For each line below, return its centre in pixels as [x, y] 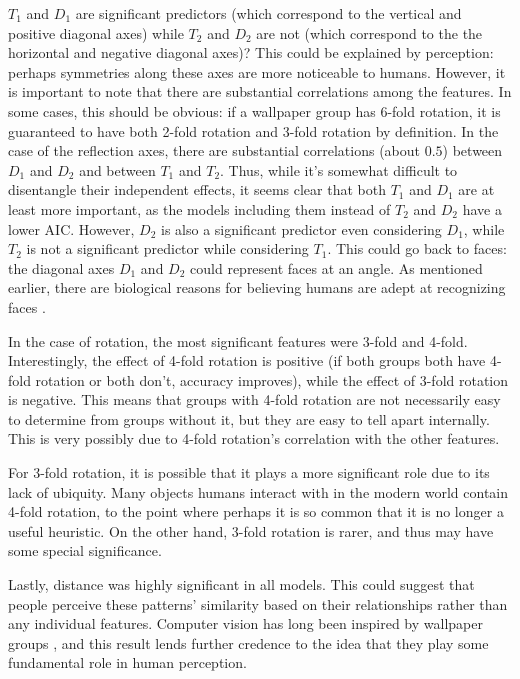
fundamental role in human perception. [127, 662]
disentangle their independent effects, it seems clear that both [197, 189]
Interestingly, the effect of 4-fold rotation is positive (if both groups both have [247, 360]
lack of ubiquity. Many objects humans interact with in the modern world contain [258, 491]
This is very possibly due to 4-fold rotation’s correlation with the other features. [254, 438]
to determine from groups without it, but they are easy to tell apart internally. [249, 418]
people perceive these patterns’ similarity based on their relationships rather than [258, 603]
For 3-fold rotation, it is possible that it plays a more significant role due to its [249, 472]
